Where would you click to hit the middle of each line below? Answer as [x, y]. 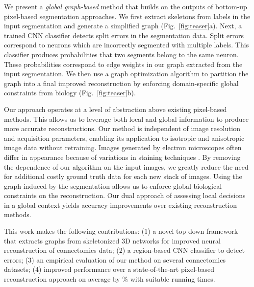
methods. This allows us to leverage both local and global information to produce [126, 119]
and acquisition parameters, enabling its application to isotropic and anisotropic [124, 138]
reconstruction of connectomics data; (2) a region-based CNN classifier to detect [124, 250]
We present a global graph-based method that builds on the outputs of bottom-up [126, 6]
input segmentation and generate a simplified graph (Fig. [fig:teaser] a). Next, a [123, 26]
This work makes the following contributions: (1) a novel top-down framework [121, 231]
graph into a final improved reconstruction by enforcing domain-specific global [121, 83]
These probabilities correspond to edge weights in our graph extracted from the [123, 64]
